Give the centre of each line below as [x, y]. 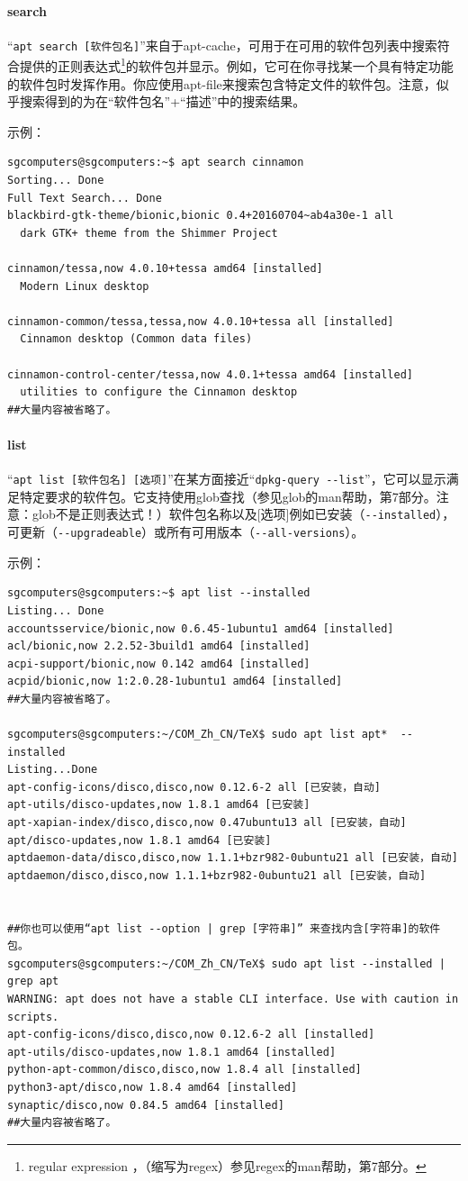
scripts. [33, 1017]
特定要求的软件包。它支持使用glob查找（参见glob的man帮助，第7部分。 [228, 496]
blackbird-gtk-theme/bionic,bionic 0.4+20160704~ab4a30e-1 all [201, 216]
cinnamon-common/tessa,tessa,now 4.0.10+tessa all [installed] [201, 321]
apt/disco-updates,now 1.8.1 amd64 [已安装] [139, 840]
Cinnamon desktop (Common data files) [136, 339]
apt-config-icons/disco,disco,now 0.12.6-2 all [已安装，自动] [194, 787]
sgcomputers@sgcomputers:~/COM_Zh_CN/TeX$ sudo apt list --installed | [226, 963]
